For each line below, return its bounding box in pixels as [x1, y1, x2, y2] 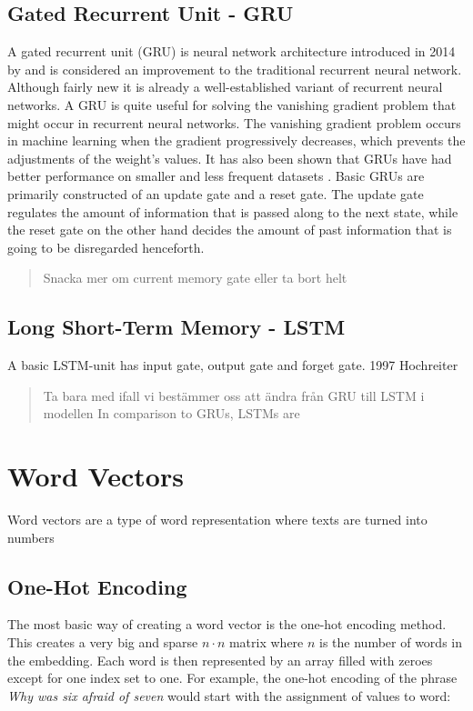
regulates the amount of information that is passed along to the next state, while [7, 202, 458, 221]
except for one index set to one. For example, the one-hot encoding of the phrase [7, 668, 458, 687]
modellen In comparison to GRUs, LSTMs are [43, 404, 300, 423]
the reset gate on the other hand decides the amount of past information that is [7, 220, 452, 239]
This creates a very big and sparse [7, 633, 198, 652]
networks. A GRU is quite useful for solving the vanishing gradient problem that [7, 95, 457, 114]
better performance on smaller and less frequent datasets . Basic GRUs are [7, 166, 425, 185]
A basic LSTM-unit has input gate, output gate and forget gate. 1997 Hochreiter [7, 355, 458, 375]
